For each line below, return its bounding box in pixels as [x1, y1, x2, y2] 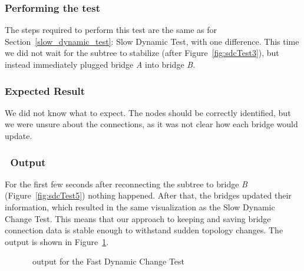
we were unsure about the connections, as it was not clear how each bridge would [5, 118, 298, 130]
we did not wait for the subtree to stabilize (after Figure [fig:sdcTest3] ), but [5, 47, 279, 59]
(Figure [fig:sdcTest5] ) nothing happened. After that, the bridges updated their [5, 189, 292, 201]
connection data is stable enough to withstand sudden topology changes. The [5, 224, 283, 236]
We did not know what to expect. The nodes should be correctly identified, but [5, 106, 291, 118]
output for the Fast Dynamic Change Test [32, 255, 185, 267]
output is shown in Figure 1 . [5, 235, 109, 247]
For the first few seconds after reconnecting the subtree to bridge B [5, 177, 247, 190]
